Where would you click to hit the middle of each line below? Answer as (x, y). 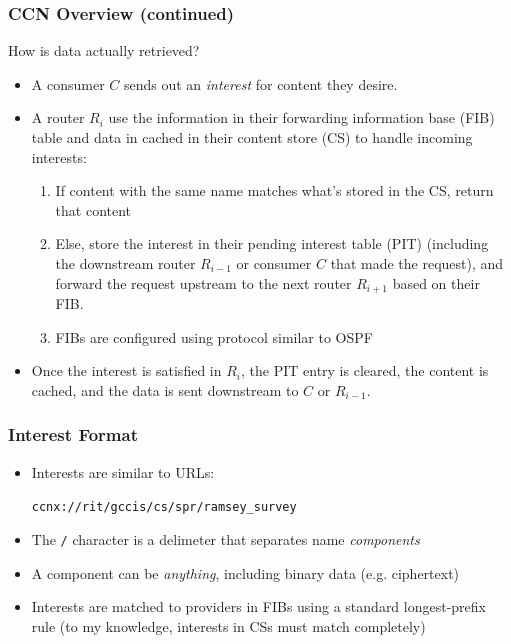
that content (93, 209)
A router (58, 117)
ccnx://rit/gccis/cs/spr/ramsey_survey (164, 507)
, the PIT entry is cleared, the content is (365, 370)
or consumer (274, 262)
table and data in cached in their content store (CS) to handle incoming (252, 137)
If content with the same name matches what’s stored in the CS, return (274, 190)
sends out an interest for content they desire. (260, 83)
